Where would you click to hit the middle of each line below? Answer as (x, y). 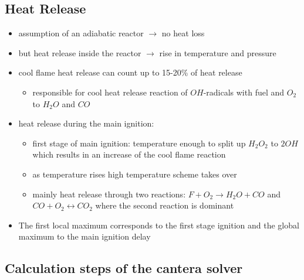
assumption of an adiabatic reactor (81, 33)
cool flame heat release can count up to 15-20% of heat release (130, 72)
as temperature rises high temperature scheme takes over (135, 174)
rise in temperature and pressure (218, 52)
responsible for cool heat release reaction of (110, 92)
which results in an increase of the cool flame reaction (129, 154)
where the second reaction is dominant (165, 205)
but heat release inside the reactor (80, 52)
